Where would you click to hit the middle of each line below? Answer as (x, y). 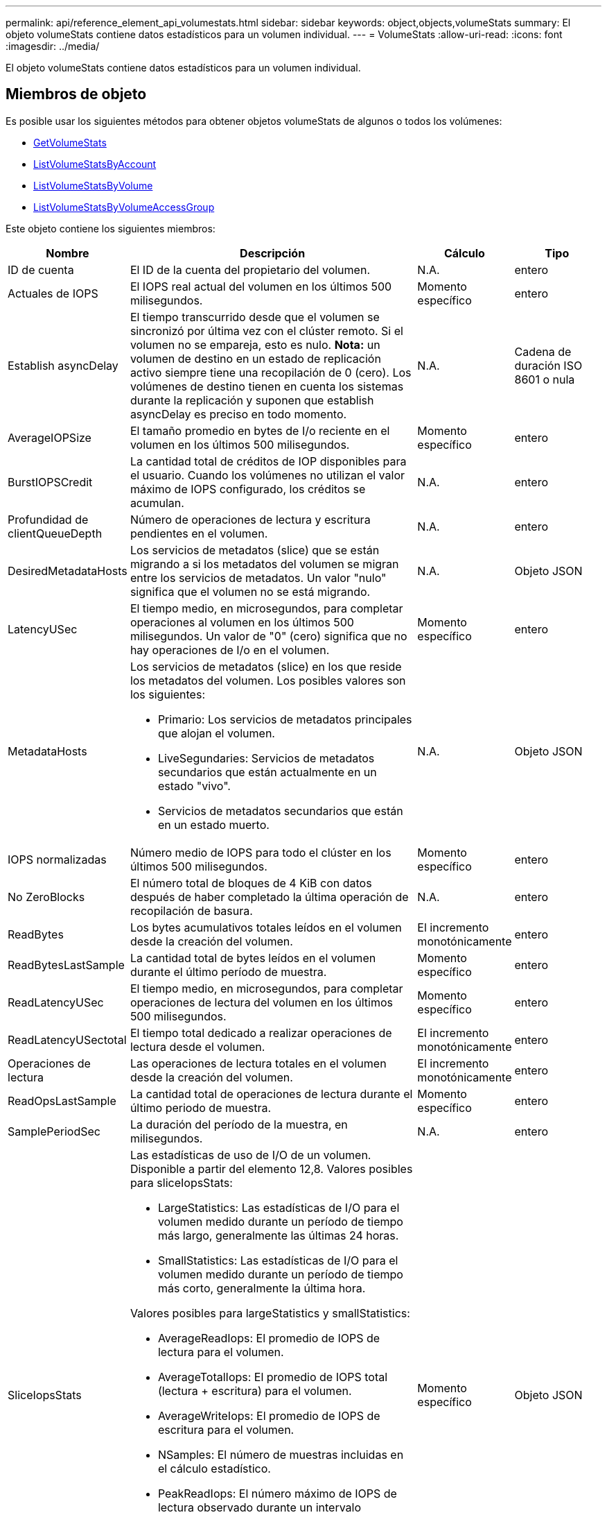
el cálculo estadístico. (214, 1468)
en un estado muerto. (213, 824)
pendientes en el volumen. (199, 533)
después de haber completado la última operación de (269, 897)
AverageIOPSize (50, 437)
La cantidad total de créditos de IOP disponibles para (268, 461)
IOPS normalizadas (57, 859)
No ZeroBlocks (46, 897)
